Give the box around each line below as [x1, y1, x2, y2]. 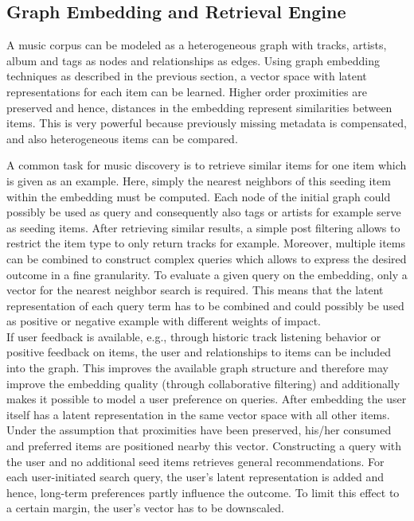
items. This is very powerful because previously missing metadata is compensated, [6, 115, 407, 131]
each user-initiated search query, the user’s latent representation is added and [6, 469, 384, 485]
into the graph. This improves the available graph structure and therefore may [6, 360, 389, 376]
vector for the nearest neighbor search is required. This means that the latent [6, 282, 384, 298]
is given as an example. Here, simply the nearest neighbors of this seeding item [6, 172, 391, 189]
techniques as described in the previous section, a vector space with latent [6, 68, 367, 84]
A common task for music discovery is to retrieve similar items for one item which [6, 157, 407, 173]
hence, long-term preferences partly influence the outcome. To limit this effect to [6, 484, 400, 500]
